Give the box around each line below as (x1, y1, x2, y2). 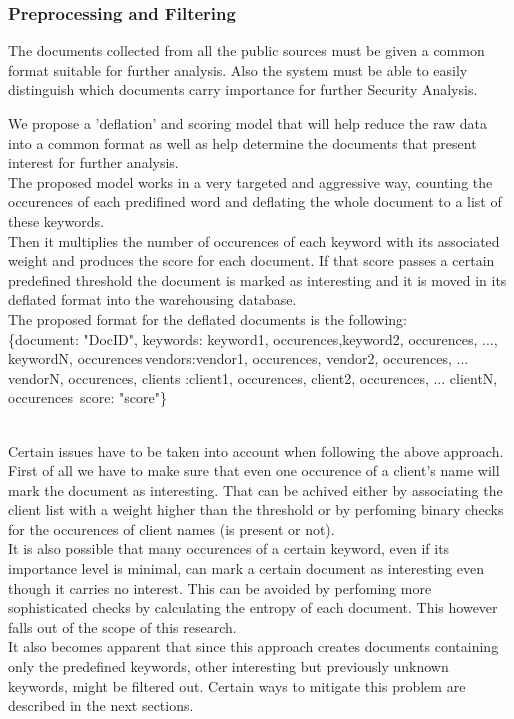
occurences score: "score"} (8, 387, 167, 408)
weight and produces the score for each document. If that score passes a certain (8, 250, 495, 271)
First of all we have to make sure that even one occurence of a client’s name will (8, 460, 500, 481)
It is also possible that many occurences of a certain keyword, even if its (8, 538, 450, 559)
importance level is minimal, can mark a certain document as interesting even (8, 558, 484, 579)
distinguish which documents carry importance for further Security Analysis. (8, 79, 478, 100)
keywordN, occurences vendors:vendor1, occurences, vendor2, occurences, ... (8, 348, 469, 369)
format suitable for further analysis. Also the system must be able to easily (8, 59, 468, 80)
